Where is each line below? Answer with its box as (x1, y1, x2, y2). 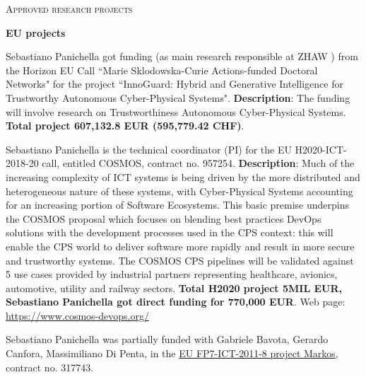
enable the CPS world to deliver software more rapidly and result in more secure (6, 238, 355, 253)
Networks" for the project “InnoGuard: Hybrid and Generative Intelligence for (6, 76, 343, 91)
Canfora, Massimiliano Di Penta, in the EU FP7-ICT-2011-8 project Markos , (6, 346, 338, 361)
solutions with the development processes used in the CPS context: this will (6, 225, 333, 240)
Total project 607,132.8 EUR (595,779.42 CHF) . (6, 118, 244, 133)
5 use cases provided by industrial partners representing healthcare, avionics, (6, 267, 338, 282)
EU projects (6, 25, 66, 40)
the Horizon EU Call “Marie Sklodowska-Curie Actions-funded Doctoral (6, 62, 318, 77)
